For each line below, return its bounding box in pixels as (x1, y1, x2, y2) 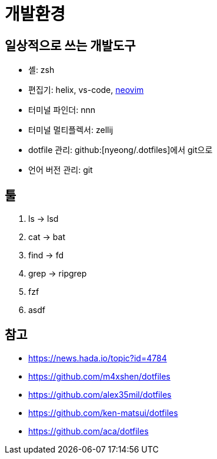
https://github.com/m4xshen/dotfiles (28, 371, 171, 381)
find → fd (28, 250, 64, 261)
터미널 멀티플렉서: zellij (28, 125, 113, 135)
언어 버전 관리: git (28, 165, 93, 175)
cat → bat (28, 232, 65, 242)
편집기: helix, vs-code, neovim (28, 85, 144, 95)
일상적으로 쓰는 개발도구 (5, 38, 136, 53)
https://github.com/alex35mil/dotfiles (28, 389, 172, 400)
